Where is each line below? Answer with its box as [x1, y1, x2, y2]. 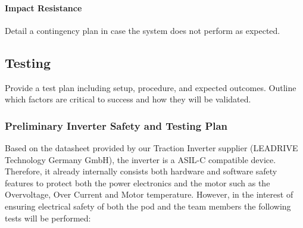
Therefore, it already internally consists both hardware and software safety [5, 165, 277, 177]
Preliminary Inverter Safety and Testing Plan [5, 118, 228, 133]
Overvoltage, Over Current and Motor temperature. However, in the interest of [5, 188, 293, 201]
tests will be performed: [5, 211, 91, 224]
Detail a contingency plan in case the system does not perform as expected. [5, 24, 280, 36]
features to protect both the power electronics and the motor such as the [5, 176, 270, 189]
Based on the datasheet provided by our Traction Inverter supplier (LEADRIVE [5, 142, 298, 154]
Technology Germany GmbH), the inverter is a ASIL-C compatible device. [5, 153, 276, 165]
